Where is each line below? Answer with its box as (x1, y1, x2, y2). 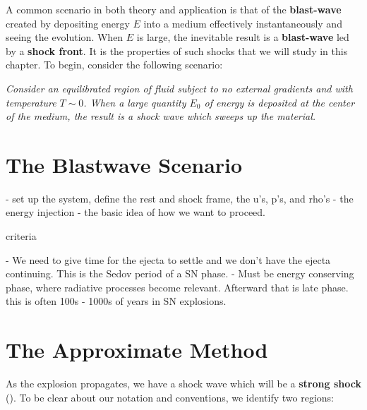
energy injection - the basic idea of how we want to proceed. (6, 205, 266, 219)
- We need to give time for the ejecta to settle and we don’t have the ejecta (6, 252, 331, 267)
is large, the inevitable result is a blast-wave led (136, 30, 349, 44)
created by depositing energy (6, 16, 130, 30)
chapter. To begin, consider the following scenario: (6, 57, 223, 72)
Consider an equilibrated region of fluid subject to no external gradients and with (6, 80, 353, 95)
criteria (6, 229, 37, 243)
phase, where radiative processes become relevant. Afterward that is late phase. (6, 279, 349, 294)
